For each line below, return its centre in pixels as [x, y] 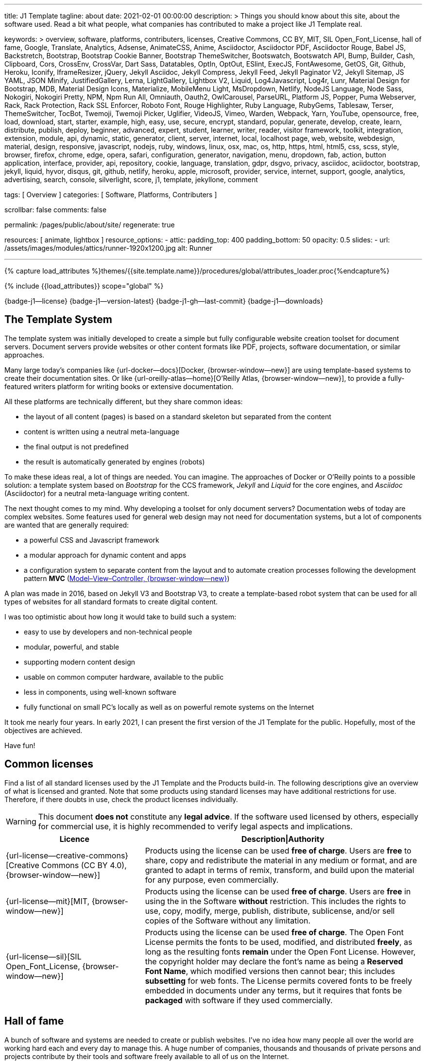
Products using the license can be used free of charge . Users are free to [278, 850]
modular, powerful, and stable [72, 647]
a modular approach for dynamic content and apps [105, 555]
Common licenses [49, 764]
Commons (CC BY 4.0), [84, 865]
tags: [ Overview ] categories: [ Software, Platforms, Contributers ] [111, 195]
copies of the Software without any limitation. [228, 920]
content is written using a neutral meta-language [102, 431]
